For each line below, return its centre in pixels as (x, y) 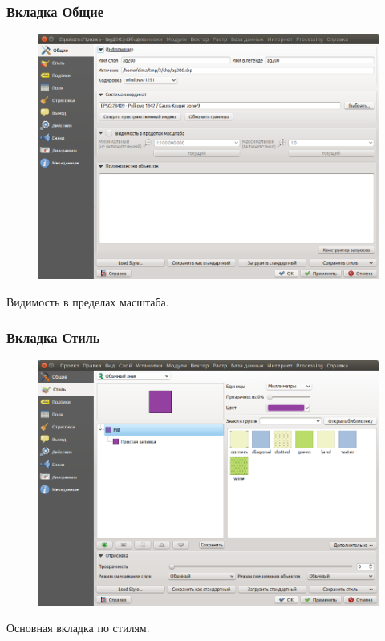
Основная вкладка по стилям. (78, 628)
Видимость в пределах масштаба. (88, 301)
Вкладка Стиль (53, 337)
